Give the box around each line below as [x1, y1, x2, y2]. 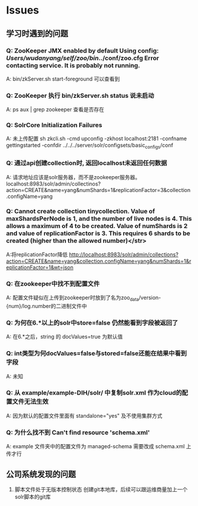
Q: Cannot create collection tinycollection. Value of [6, 207, 155, 216]
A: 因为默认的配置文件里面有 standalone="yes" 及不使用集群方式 [6, 412, 163, 419]
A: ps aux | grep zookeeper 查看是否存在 [6, 106, 105, 113]
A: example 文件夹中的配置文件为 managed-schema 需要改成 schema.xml [6, 443, 185, 450]
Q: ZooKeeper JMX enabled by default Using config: [6, 47, 159, 55]
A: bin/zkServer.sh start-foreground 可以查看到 [6, 75, 120, 82]
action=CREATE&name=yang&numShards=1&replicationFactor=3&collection [6, 186, 191, 193]
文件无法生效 [12, 398, 49, 406]
